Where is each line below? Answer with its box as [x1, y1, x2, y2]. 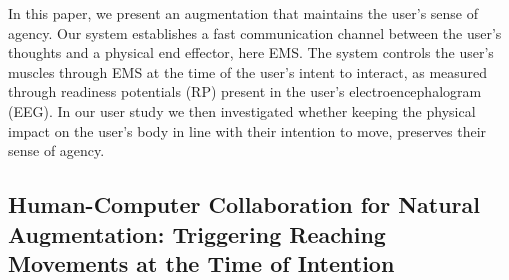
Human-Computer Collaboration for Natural [8, 189, 480, 220]
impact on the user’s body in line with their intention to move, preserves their [8, 120, 487, 141]
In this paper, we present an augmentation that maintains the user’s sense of [8, 3, 479, 23]
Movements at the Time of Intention [8, 247, 395, 278]
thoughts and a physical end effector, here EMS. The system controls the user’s [8, 42, 494, 63]
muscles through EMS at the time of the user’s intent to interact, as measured [8, 61, 488, 82]
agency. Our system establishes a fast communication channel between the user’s [8, 22, 502, 43]
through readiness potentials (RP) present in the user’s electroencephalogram [8, 81, 482, 102]
